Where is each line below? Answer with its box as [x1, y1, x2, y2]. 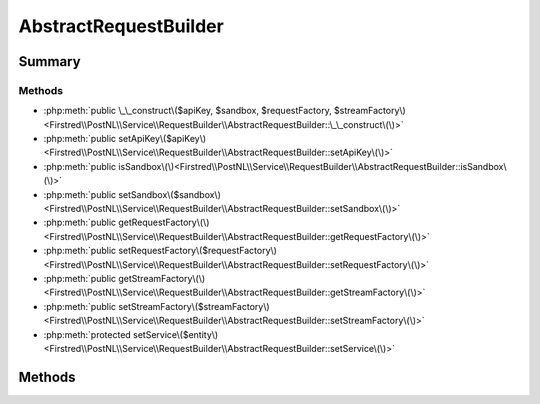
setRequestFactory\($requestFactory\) [118, 245, 277, 257]
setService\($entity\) [133, 328, 219, 340]
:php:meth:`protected [43, 328, 132, 340]
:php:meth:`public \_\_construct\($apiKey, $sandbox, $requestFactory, [43, 105, 332, 117]
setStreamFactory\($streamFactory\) [118, 300, 270, 312]
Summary [18, 53, 81, 70]
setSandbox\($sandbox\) [118, 188, 222, 200]
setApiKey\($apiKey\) [118, 133, 207, 145]
